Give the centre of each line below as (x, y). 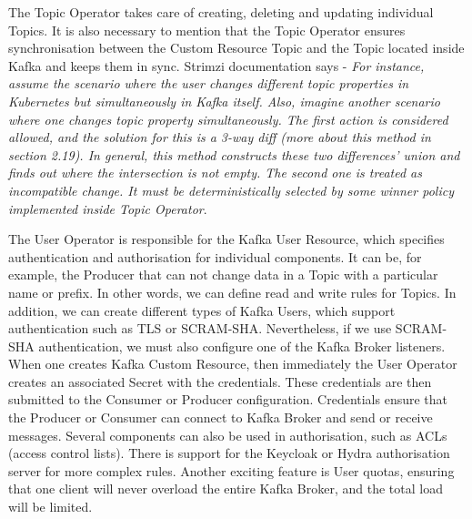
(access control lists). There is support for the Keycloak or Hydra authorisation (229, 453)
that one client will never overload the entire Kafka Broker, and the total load (226, 488)
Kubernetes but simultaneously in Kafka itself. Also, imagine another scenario (224, 101)
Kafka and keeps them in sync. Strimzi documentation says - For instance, (216, 65)
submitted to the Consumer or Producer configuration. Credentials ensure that (228, 399)
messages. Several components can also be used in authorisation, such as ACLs (228, 435)
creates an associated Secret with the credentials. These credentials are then (220, 381)
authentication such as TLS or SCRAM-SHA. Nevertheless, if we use (200, 328)
